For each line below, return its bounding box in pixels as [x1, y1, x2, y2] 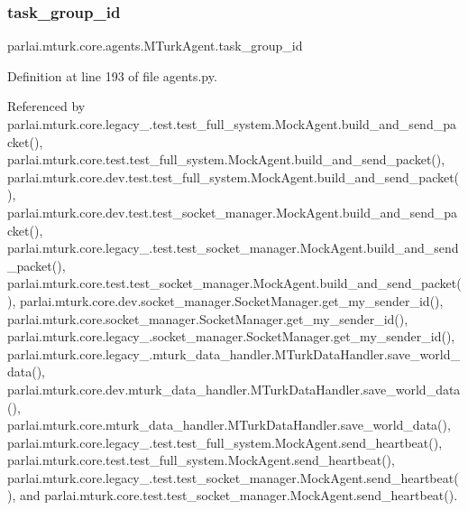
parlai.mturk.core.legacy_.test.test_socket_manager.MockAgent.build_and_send [7, 238, 459, 257]
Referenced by [7, 97, 86, 116]
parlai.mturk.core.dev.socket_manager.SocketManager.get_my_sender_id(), [19, 291, 444, 310]
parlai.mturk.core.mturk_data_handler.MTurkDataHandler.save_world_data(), [7, 415, 451, 434]
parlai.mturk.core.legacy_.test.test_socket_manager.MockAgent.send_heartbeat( [7, 468, 459, 487]
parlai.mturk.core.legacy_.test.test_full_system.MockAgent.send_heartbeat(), [7, 432, 443, 451]
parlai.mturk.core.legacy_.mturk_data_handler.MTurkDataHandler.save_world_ [7, 344, 460, 363]
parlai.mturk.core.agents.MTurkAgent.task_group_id [7, 36, 303, 55]
